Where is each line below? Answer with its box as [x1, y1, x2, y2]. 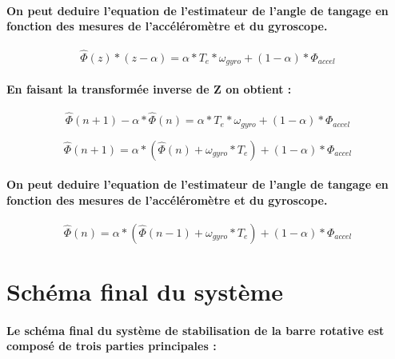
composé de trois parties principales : [6, 337, 217, 354]
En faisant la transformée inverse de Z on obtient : [6, 80, 292, 97]
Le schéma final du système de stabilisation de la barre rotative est [6, 321, 385, 338]
